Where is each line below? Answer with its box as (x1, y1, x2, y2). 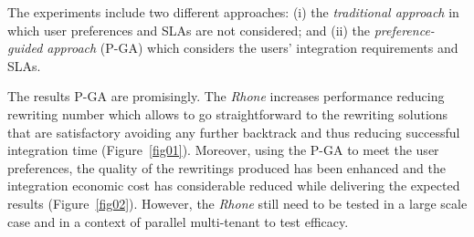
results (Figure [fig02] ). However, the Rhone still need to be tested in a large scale (7, 193, 468, 212)
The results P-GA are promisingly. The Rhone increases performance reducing (7, 87, 445, 106)
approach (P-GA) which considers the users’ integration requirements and (47, 38, 458, 57)
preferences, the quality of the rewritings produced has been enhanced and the (7, 158, 446, 177)
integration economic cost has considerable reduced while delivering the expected (7, 176, 460, 195)
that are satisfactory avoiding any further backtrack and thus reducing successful (7, 122, 460, 141)
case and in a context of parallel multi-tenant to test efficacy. (7, 211, 349, 231)
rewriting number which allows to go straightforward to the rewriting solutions (7, 104, 448, 123)
